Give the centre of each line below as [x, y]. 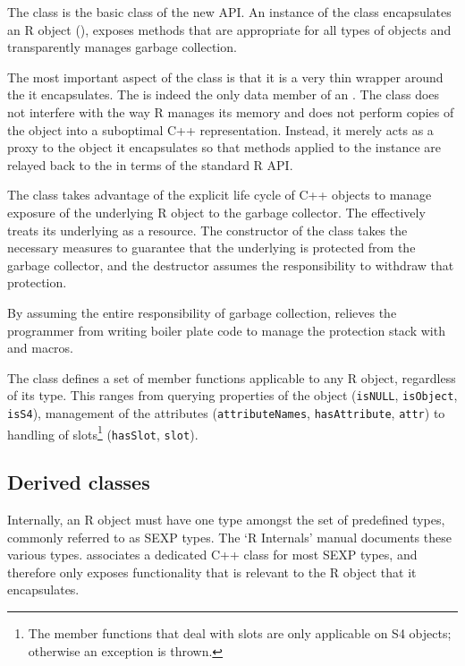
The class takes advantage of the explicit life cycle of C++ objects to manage [220, 195]
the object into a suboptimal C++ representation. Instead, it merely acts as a [220, 129]
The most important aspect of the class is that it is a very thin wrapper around [225, 77]
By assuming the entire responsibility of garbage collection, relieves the [202, 312]
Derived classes [79, 482]
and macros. [41, 348]
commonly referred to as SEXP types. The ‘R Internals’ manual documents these [229, 537]
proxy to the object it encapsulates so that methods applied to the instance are [224, 147]
